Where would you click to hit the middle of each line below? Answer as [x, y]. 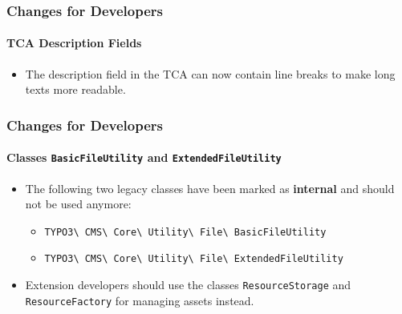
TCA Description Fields [74, 43]
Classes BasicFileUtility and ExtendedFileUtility [144, 157]
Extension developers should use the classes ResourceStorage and [188, 285]
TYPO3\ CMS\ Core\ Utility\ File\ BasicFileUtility [185, 232]
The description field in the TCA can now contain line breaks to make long [210, 73]
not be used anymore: [78, 204]
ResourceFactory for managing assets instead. [140, 300]
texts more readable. [75, 89]
